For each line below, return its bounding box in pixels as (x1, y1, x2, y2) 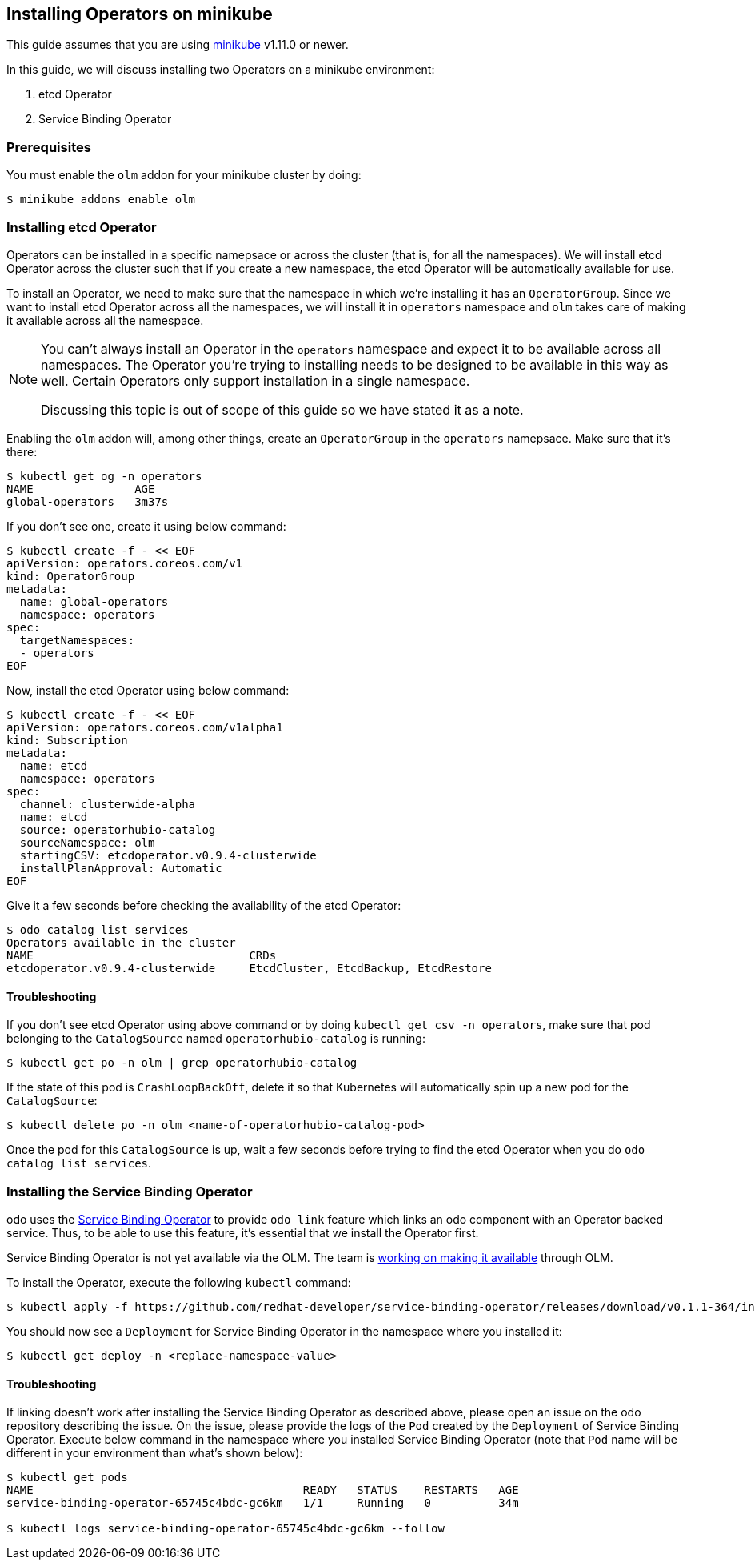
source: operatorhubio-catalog (19, 823, 216, 836)
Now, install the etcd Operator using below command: (6, 683, 290, 697)
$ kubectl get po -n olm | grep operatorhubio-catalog (6, 1056, 358, 1070)
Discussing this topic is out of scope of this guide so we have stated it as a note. (41, 401, 524, 418)
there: (6, 444, 38, 459)
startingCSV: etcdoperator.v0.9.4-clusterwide (19, 848, 317, 862)
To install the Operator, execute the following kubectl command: (6, 1275, 351, 1289)
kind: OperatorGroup (6, 569, 135, 583)
